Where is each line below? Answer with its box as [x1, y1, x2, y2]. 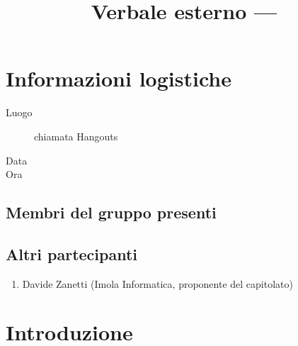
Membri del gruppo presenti [6, 201, 217, 223]
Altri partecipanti [6, 242, 138, 264]
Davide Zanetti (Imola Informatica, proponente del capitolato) [22, 276, 293, 291]
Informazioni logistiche [6, 64, 231, 93]
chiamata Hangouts [34, 128, 118, 143]
